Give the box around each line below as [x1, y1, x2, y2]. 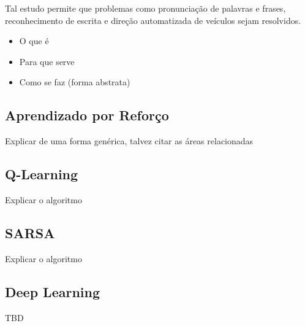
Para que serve [19, 55, 75, 68]
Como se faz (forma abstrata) [19, 76, 130, 88]
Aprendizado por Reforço [5, 106, 169, 125]
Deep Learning [5, 282, 100, 301]
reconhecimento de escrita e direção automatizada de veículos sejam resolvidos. [5, 14, 301, 26]
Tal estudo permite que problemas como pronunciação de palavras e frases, [5, 2, 286, 14]
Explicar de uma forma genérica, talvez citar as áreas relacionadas [5, 134, 254, 147]
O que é [19, 34, 49, 47]
